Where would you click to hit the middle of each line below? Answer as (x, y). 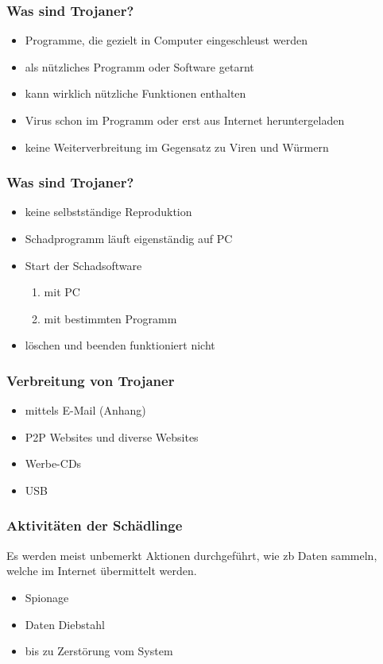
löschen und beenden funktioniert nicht (120, 345)
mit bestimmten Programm (110, 318)
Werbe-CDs (53, 463)
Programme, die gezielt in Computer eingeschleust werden (166, 40)
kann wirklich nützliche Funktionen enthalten (135, 93)
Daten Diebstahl (65, 624)
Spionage (47, 597)
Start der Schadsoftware (83, 265)
